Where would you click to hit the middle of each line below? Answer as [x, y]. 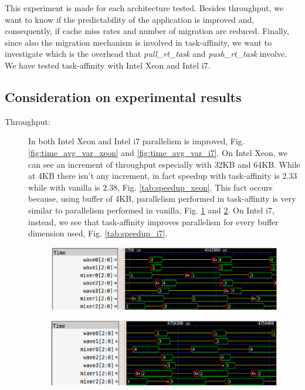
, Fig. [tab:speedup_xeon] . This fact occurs [195, 187]
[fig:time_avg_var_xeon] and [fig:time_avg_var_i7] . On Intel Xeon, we [158, 152]
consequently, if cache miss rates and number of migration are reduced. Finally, [147, 31]
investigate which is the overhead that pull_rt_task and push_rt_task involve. [146, 54]
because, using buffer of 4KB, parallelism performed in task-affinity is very [162, 199]
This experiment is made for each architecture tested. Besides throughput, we [144, 8]
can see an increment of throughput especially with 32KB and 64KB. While [164, 164]
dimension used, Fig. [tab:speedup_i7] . [98, 233]
